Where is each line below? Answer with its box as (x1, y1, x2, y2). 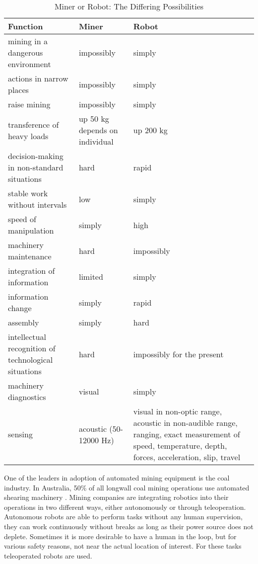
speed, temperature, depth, (133, 440, 227, 451)
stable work (8, 187, 48, 199)
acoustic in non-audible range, (133, 417, 238, 428)
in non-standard (8, 161, 64, 173)
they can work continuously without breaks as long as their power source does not (4, 521, 254, 531)
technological (8, 354, 53, 365)
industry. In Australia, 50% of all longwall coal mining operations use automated (4, 482, 250, 492)
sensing (8, 428, 33, 440)
